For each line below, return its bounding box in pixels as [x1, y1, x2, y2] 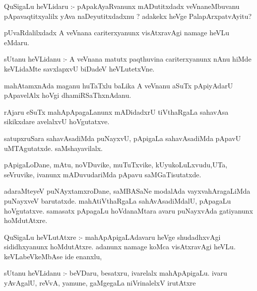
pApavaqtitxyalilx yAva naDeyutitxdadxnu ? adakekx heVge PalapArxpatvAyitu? [4, 10, 252, 21]
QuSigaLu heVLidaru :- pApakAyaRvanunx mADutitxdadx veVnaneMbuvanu [4, 1, 240, 11]
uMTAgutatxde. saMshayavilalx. [4, 143, 103, 153]
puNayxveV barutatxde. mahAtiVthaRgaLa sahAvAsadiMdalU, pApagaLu [4, 195, 231, 206]
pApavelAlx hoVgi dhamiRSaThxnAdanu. [4, 90, 131, 100]
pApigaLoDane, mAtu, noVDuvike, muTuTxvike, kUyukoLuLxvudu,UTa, [4, 159, 228, 170]
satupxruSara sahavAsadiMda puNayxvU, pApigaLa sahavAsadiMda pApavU [4, 133, 241, 143]
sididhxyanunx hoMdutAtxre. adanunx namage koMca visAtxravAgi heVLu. [4, 241, 236, 252]
